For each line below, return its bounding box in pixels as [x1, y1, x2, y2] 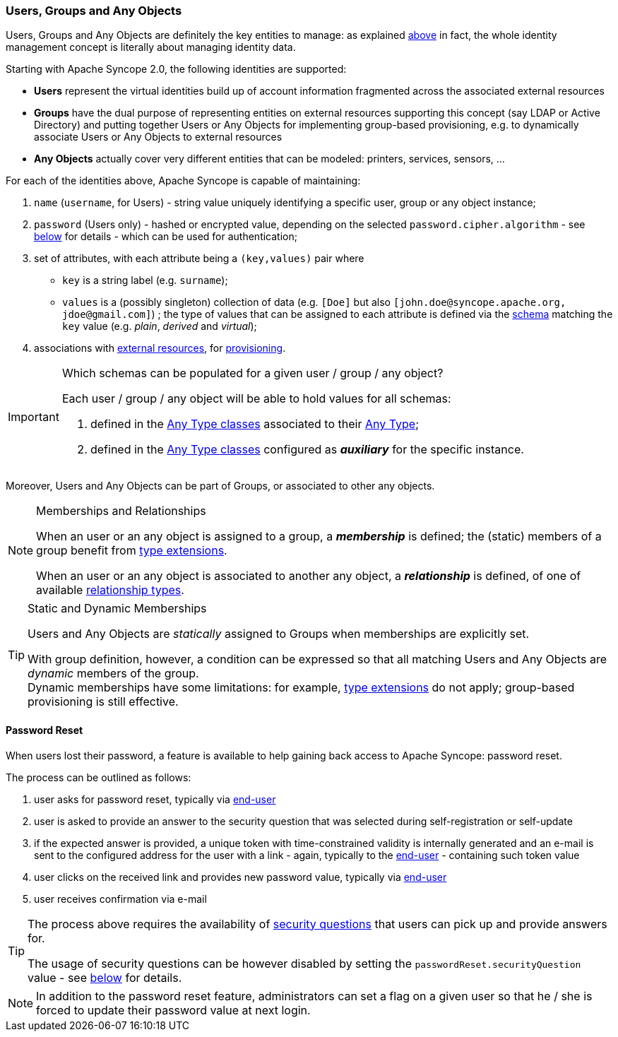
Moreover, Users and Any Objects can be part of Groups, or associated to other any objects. [6, 480, 435, 492]
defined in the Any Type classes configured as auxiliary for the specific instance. [90, 442, 524, 457]
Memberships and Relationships [36, 504, 206, 518]
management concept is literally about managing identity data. [6, 41, 296, 54]
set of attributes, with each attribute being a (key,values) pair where [34, 252, 364, 265]
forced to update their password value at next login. [36, 1002, 311, 1017]
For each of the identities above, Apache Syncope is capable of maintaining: [6, 174, 361, 187]
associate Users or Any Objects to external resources [34, 131, 283, 143]
